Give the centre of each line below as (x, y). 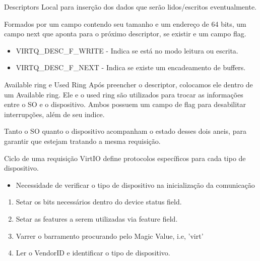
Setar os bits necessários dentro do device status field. (99, 202)
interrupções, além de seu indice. (54, 114)
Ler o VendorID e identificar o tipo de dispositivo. (93, 253)
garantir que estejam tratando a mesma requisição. (82, 141)
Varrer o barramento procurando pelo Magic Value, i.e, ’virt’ (110, 236)
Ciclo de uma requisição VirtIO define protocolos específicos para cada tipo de (125, 158)
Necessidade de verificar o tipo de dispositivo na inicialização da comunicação (135, 185)
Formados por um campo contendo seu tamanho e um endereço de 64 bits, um (125, 23)
